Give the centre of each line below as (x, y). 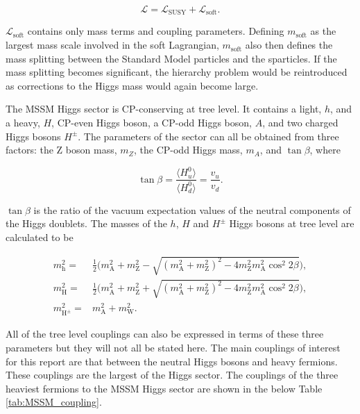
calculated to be (40, 237)
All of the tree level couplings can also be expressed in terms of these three (165, 334)
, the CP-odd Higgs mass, (188, 150)
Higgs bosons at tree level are (292, 223)
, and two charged (300, 123)
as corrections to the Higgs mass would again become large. (132, 85)
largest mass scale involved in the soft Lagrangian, (112, 45)
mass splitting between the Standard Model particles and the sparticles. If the (171, 58)
